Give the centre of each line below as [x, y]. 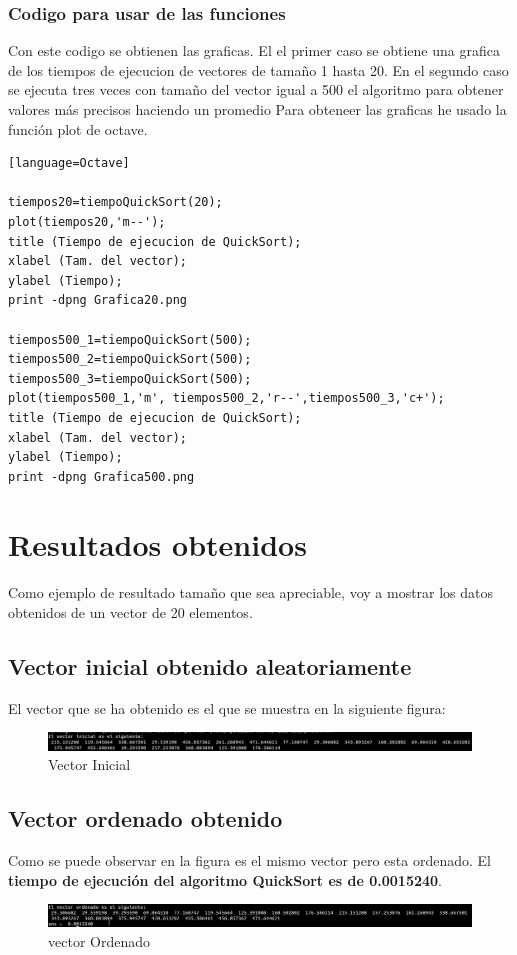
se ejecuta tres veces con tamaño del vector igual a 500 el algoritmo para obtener [256, 89]
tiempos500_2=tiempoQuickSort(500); [130, 359]
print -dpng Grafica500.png [101, 476]
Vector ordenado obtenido [145, 818]
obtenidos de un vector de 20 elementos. [130, 612]
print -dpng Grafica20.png [97, 300]
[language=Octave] [69, 163]
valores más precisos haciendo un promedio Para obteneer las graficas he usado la [257, 109]
